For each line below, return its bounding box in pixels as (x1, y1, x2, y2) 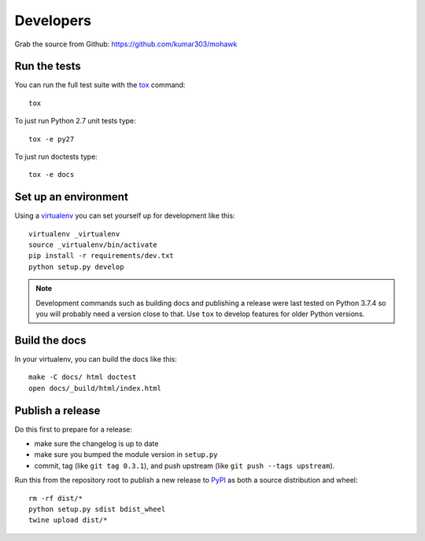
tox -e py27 (28, 134, 75, 143)
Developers (14, 12, 92, 29)
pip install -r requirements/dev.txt (28, 252, 175, 260)
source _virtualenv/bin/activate (28, 241, 157, 249)
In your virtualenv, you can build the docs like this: (14, 354, 177, 363)
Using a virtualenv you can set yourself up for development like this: (14, 211, 235, 220)
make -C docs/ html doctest (28, 373, 137, 381)
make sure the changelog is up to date (34, 439, 159, 448)
